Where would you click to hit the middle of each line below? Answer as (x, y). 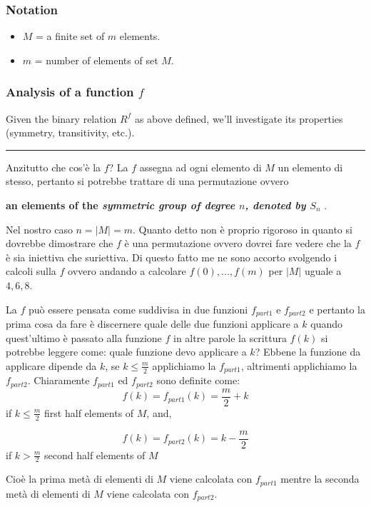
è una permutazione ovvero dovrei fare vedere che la (238, 243)
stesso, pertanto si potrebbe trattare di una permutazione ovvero (147, 181)
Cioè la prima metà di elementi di (80, 479)
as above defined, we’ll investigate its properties (239, 118)
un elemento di (310, 167)
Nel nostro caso (39, 229)
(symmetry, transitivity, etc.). (70, 132)
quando (326, 324)
